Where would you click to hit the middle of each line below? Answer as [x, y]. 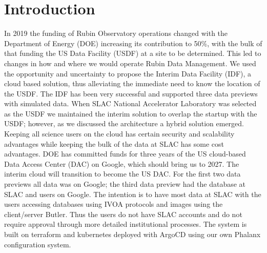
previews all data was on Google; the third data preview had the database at [125, 184]
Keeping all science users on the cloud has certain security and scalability [119, 134]
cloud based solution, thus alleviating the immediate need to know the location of [132, 83]
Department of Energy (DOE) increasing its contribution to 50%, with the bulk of [133, 43]
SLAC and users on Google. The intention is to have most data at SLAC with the [133, 194]
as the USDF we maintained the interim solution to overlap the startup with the [131, 113]
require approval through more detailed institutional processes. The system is [126, 224]
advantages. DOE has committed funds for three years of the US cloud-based [125, 154]
